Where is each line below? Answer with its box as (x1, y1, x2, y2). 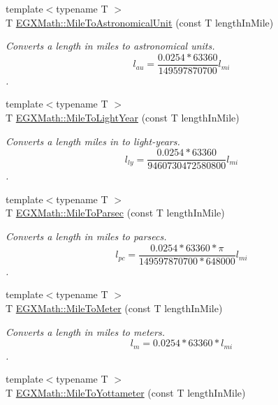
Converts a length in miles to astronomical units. (6, 38, 215, 53)
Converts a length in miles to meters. (6, 324, 165, 339)
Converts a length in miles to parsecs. (6, 229, 167, 244)
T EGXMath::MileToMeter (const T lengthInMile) (6, 300, 223, 315)
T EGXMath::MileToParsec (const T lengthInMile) (6, 205, 225, 220)
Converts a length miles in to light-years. (6, 133, 180, 148)
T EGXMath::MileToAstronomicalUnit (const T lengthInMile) (6, 15, 274, 29)
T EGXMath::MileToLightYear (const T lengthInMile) (6, 110, 240, 125)
